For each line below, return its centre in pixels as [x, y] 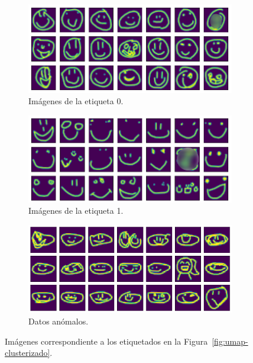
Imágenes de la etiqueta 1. [76, 211]
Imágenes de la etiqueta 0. [76, 101]
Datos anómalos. [59, 321]
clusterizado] [27, 353]
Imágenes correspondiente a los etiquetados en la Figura [106, 341]
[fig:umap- [230, 341]
